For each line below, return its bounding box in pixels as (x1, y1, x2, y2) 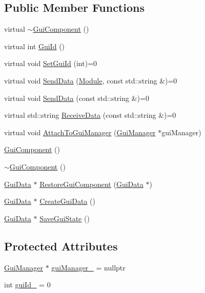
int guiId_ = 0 (4, 279, 51, 290)
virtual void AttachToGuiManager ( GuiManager (4, 127, 156, 137)
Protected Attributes (4, 238, 118, 254)
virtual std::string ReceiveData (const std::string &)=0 (4, 110, 176, 120)
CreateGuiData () (39, 196, 96, 206)
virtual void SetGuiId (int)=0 (4, 58, 97, 69)
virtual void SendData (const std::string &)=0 (4, 92, 149, 103)
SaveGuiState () (39, 213, 90, 223)
